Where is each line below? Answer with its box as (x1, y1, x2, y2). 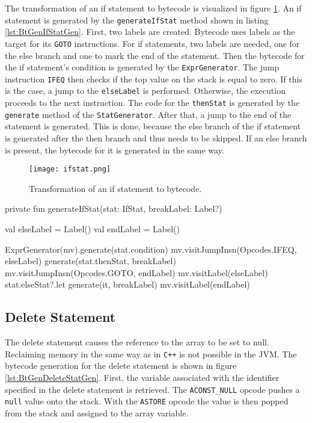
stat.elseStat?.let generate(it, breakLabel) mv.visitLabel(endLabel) (5, 278, 250, 291)
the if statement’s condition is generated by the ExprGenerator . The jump (5, 61, 280, 73)
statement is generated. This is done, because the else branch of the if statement (5, 120, 301, 132)
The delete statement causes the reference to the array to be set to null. (5, 336, 269, 348)
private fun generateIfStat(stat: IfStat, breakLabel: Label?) (5, 202, 222, 215)
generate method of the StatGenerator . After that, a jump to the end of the (5, 108, 292, 120)
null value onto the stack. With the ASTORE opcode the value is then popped (5, 395, 289, 407)
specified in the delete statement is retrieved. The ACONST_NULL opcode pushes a (5, 383, 300, 395)
